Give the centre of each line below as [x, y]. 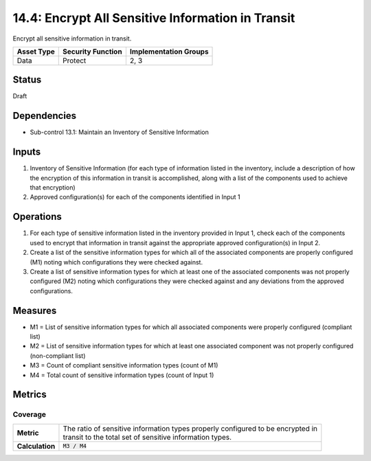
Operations [37, 217]
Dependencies [45, 116]
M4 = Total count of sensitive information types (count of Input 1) [122, 375]
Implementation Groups [169, 52]
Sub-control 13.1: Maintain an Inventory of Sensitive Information [119, 132]
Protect [75, 60]
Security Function [93, 52]
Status [27, 80]
